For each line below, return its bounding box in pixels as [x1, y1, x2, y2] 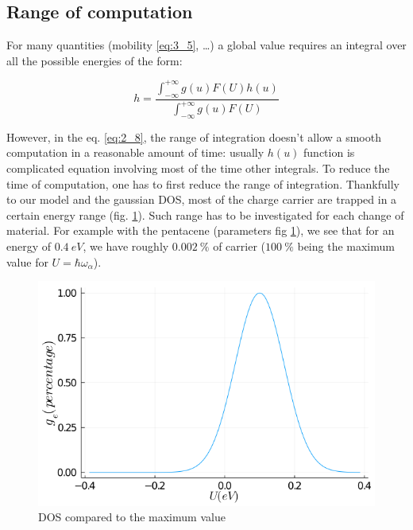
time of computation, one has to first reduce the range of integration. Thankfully [6, 175, 400, 192]
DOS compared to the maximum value [38, 509, 226, 525]
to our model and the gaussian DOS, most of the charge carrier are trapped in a [6, 191, 397, 208]
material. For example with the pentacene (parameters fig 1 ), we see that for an [6, 222, 395, 239]
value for [6, 253, 48, 270]
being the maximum [297, 238, 395, 255]
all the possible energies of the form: [6, 52, 183, 68]
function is [303, 144, 355, 161]
